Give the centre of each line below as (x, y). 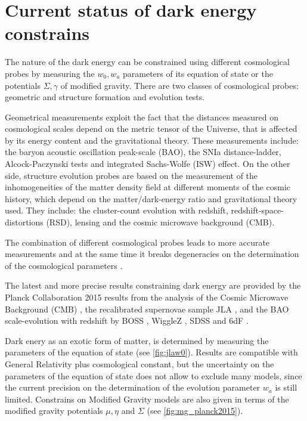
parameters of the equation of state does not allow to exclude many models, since (153, 375)
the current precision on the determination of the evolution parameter (133, 387)
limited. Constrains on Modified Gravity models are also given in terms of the (147, 399)
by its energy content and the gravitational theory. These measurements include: (152, 140)
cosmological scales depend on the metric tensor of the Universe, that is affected (151, 129)
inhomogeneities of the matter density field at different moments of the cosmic (148, 187)
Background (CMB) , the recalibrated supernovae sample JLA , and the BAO (147, 309)
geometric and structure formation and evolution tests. (105, 97)
